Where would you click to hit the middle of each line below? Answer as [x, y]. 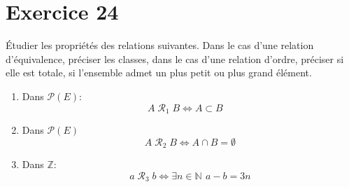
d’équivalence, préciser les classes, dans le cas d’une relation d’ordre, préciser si [175, 58]
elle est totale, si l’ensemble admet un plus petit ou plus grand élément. [159, 72]
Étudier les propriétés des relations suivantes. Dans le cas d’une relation [160, 45]
